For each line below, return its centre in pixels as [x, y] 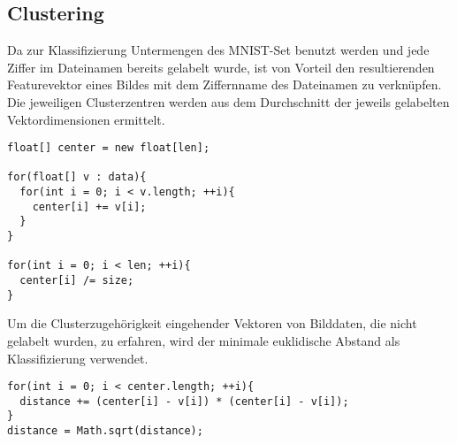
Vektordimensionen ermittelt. [86, 119]
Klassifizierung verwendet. [78, 358]
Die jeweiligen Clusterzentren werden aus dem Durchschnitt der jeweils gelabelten [228, 101]
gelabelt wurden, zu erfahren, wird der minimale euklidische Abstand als [204, 340]
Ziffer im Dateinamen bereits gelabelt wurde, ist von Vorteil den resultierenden [221, 67]
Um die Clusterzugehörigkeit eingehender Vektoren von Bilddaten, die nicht [212, 323]
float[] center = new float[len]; [109, 148]
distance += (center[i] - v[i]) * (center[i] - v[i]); [184, 401]
